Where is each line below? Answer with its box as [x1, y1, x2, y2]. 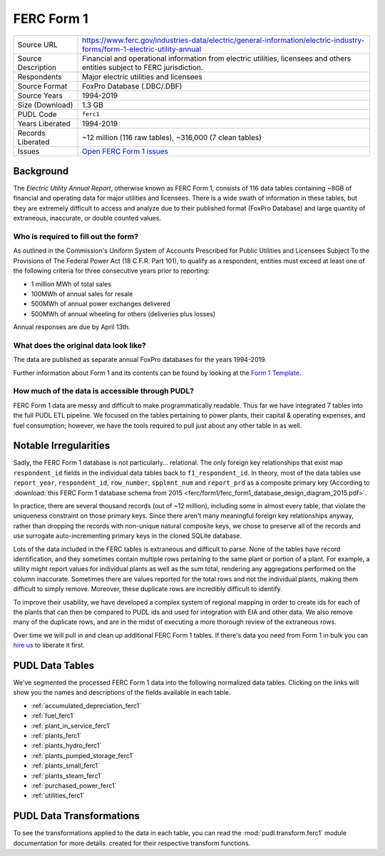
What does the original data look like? [13, 340, 146, 350]
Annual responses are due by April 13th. [13, 323, 131, 331]
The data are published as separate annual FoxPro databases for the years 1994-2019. [13, 356, 267, 364]
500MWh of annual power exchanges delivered [31, 300, 171, 308]
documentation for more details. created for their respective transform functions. [13, 839, 251, 847]
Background [13, 165, 69, 177]
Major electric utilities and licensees [82, 71, 202, 81]
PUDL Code [17, 109, 57, 119]
